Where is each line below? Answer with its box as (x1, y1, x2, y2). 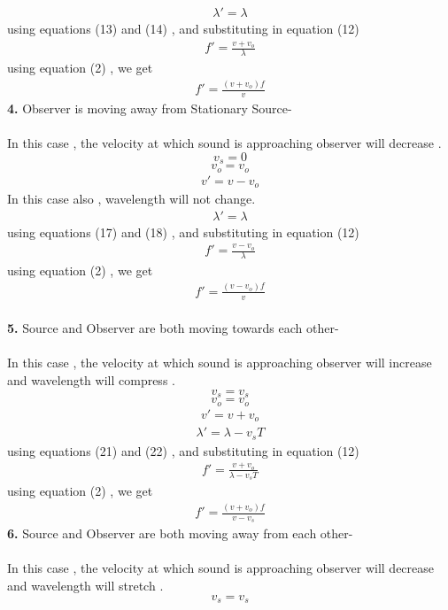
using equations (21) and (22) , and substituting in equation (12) (7, 441, 359, 459)
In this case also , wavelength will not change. (7, 189, 256, 208)
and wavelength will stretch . (7, 576, 164, 595)
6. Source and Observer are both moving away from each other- (7, 524, 353, 543)
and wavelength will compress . (7, 371, 175, 390)
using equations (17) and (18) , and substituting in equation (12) (7, 222, 359, 241)
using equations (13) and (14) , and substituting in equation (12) (7, 19, 359, 38)
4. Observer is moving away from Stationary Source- (7, 98, 292, 117)
